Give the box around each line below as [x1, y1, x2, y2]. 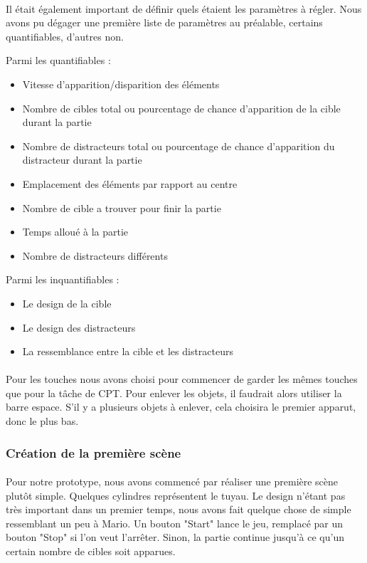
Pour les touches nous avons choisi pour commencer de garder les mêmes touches [6, 372, 358, 386]
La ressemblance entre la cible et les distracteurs [22, 344, 234, 359]
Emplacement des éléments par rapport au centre [22, 176, 238, 191]
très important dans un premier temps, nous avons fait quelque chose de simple [6, 502, 351, 517]
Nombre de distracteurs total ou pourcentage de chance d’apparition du [22, 138, 335, 153]
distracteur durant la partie [22, 152, 142, 167]
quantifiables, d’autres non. [6, 28, 124, 43]
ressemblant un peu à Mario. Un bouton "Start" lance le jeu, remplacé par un [6, 515, 344, 530]
